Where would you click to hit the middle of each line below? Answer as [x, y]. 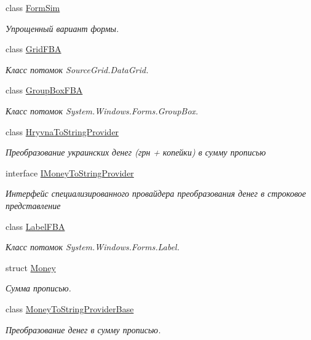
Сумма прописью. [38, 288]
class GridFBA [33, 49]
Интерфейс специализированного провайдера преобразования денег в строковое [156, 193]
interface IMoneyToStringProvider [70, 172]
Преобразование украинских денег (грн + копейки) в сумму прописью [136, 152]
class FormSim [33, 7]
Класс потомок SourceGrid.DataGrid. [77, 69]
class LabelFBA [35, 226]
